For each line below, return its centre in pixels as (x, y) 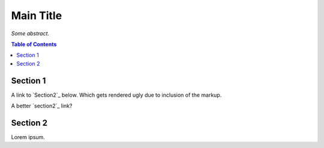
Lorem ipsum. (28, 137)
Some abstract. (30, 33)
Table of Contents (34, 44)
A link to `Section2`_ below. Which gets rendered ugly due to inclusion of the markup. (116, 95)
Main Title (37, 16)
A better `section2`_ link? (42, 106)
